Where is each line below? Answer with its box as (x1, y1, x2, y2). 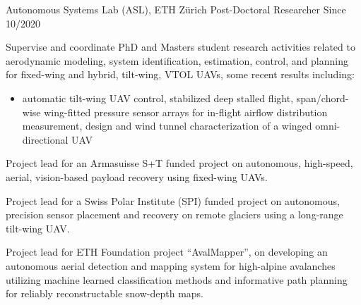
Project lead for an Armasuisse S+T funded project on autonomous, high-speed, (6, 156, 353, 170)
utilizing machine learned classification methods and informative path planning (6, 272, 348, 287)
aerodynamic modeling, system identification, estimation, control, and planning (6, 53, 348, 68)
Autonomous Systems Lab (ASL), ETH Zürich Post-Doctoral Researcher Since (6, 2, 346, 16)
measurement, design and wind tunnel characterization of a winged (22, 118, 312, 133)
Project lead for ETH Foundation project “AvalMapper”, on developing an (6, 244, 328, 259)
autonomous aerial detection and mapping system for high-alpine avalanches (6, 258, 336, 273)
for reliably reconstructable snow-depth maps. (6, 286, 204, 301)
